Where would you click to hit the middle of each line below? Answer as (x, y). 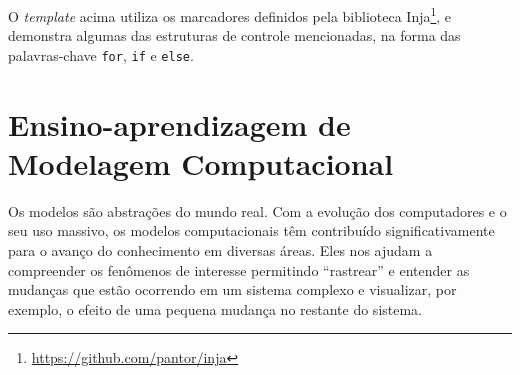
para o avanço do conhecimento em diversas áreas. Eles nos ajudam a (220, 250)
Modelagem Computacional (201, 162)
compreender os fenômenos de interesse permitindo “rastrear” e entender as (239, 269)
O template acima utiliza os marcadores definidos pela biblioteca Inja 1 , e (230, 14)
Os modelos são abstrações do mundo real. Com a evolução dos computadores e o (257, 210)
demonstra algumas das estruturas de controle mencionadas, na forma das (234, 35)
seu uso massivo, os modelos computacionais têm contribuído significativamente (251, 230)
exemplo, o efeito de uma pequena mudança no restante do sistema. (215, 308)
